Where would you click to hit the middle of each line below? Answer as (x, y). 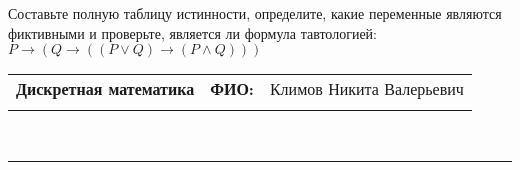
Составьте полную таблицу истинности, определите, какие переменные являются (255, 13)
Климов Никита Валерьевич (366, 89)
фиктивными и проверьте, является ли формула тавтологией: (192, 32)
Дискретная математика (105, 89)
